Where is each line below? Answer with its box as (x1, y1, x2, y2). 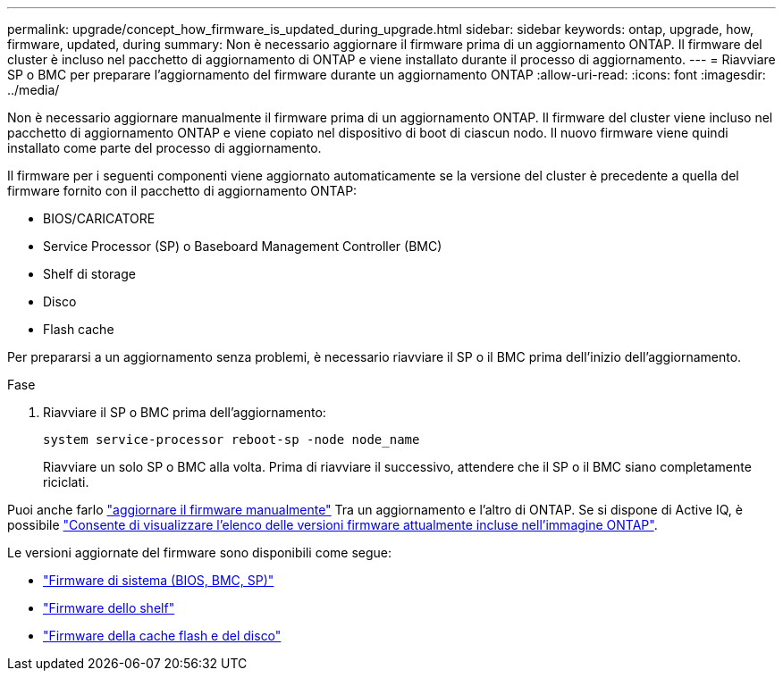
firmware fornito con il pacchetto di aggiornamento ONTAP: (7, 183, 358, 198)
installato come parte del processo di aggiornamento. (7, 140, 322, 155)
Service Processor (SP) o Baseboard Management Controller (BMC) (43, 239, 442, 254)
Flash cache (43, 322, 114, 337)
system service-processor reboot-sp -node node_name (43, 432, 420, 447)
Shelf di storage (43, 266, 136, 281)
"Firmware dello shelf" (43, 600, 175, 615)
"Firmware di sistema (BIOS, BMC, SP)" (43, 573, 274, 588)
